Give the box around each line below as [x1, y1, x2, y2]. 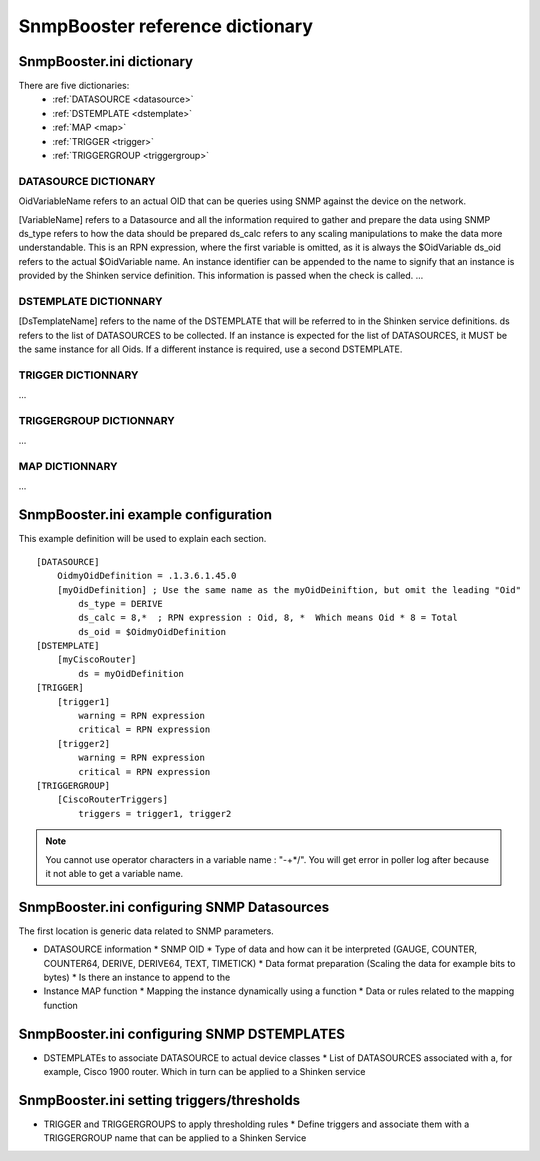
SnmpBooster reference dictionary [18, 15, 314, 37]
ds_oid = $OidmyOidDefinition [78, 626, 227, 637]
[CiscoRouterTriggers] [56, 794, 169, 805]
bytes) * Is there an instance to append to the [43, 971, 231, 984]
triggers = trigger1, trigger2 [78, 808, 232, 819]
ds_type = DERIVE [78, 598, 164, 609]
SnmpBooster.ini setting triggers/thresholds [18, 1091, 301, 1109]
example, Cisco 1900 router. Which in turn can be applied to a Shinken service [43, 1066, 366, 1078]
